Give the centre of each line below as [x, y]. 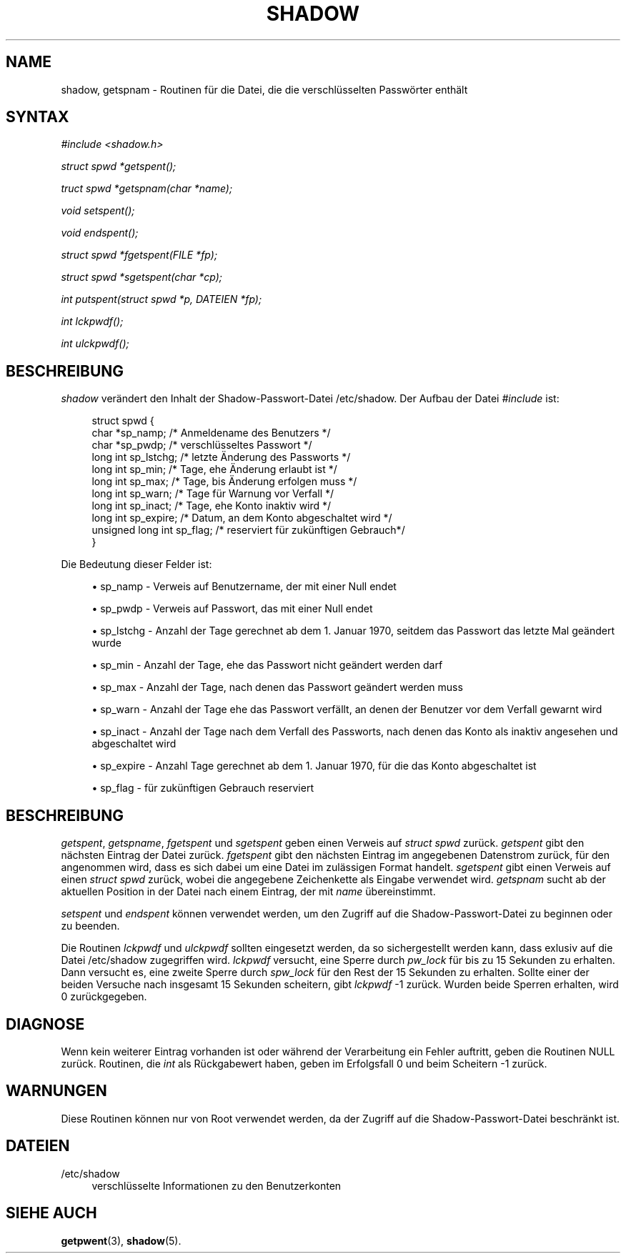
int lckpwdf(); [92, 322]
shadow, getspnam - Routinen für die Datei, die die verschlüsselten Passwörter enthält [264, 89]
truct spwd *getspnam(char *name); [147, 189]
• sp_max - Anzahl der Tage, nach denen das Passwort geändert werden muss [277, 687]
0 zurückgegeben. [104, 997]
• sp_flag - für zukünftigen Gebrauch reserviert [203, 788]
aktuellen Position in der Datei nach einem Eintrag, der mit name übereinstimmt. [248, 892]
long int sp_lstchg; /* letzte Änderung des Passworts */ [221, 457]
